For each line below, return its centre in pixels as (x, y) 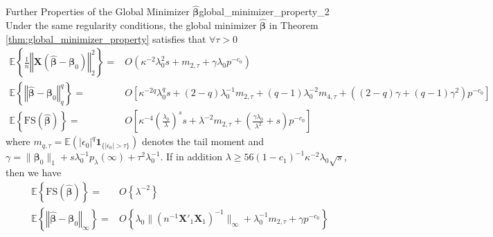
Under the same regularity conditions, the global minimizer (131, 25)
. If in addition (191, 157)
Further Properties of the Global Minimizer (98, 11)
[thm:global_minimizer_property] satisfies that (106, 38)
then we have (34, 172)
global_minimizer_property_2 (264, 11)
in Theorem (294, 25)
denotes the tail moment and (203, 141)
